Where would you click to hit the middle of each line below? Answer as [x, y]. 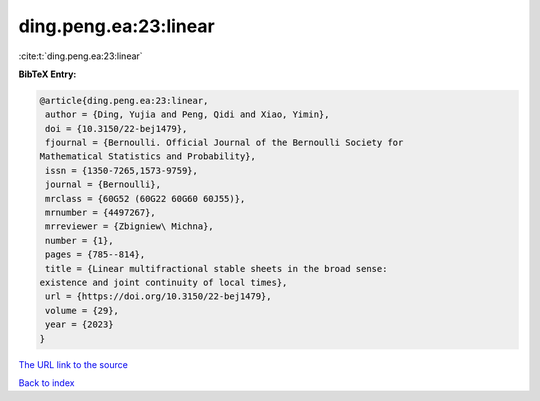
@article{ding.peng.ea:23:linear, [124, 100]
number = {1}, [79, 240]
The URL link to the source [73, 364]
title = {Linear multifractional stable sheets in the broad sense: [216, 268]
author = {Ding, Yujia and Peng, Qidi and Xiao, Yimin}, [187, 114]
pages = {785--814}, [95, 254]
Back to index [46, 382]
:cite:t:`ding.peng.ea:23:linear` [81, 56]
